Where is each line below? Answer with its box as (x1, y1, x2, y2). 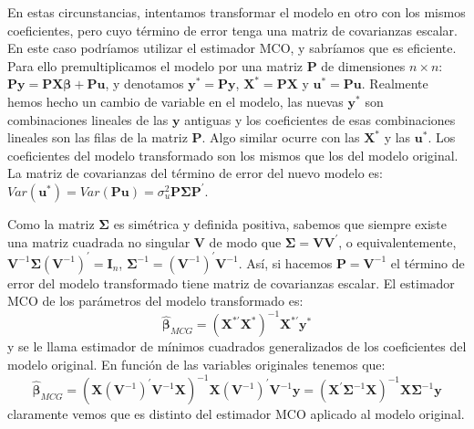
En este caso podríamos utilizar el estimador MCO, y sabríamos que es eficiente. (7, 38, 457, 58)
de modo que (209, 232, 282, 251)
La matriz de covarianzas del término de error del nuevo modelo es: (7, 163, 383, 183)
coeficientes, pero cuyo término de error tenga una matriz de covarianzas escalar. (7, 20, 458, 39)
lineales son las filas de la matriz (7, 128, 188, 147)
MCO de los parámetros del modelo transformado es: (7, 291, 304, 310)
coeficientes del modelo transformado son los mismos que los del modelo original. (7, 145, 459, 164)
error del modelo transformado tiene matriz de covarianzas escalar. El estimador (7, 273, 455, 292)
